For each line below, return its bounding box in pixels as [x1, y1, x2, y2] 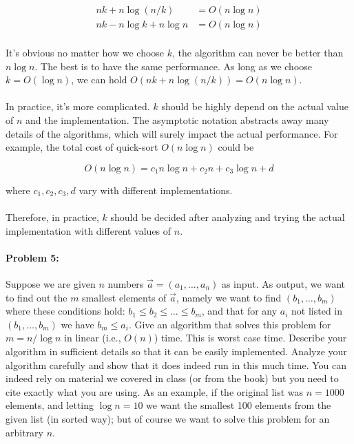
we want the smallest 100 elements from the [146, 398, 331, 412]
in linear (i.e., [64, 330, 121, 345]
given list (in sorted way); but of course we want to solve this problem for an [6, 411, 330, 425]
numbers [107, 277, 144, 291]
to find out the [6, 290, 67, 304]
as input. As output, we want [221, 277, 345, 291]
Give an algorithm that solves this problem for [134, 317, 331, 331]
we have [61, 317, 94, 331]
